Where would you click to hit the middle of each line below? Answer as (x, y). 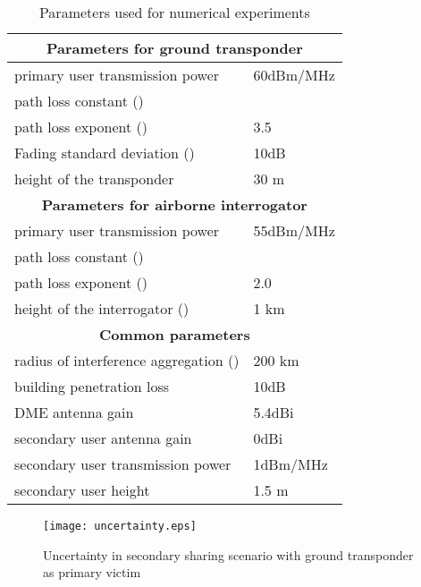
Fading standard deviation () (105, 153)
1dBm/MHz (290, 464)
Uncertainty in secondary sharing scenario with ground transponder (228, 554)
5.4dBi (274, 412)
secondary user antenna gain (103, 438)
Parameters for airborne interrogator (174, 204)
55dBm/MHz (294, 230)
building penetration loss (92, 386)
